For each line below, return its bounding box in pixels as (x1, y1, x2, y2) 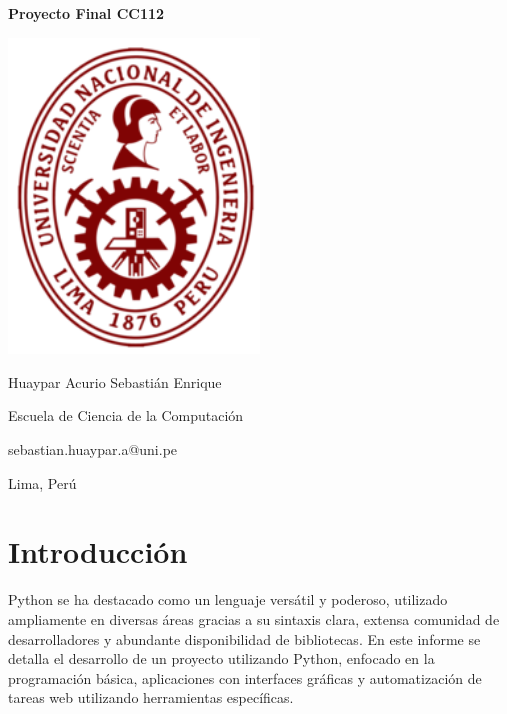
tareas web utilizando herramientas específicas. (8, 687, 294, 708)
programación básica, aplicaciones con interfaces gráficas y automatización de (8, 667, 482, 688)
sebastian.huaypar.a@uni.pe (8, 439, 178, 460)
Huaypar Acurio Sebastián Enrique (8, 371, 222, 392)
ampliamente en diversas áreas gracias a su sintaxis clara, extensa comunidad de (8, 608, 500, 629)
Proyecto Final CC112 (8, 3, 165, 23)
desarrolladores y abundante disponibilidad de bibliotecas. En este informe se (8, 628, 481, 649)
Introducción (8, 531, 188, 572)
